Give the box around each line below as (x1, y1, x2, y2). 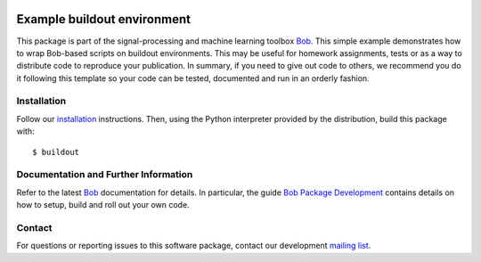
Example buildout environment (16, 12, 192, 27)
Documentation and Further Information (16, 168, 193, 181)
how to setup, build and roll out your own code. (16, 200, 191, 210)
